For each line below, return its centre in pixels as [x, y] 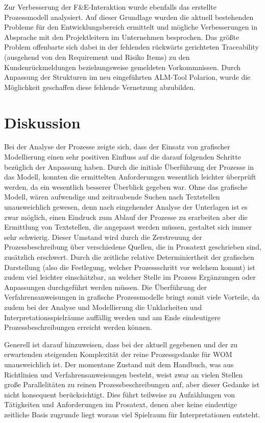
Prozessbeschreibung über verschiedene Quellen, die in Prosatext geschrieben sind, [133, 247]
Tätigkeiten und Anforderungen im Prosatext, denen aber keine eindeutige [121, 404]
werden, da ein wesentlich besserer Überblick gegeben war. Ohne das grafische [126, 186]
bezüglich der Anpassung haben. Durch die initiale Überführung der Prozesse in [129, 166]
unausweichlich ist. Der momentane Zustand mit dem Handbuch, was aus [119, 364]
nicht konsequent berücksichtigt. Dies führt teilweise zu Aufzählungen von [120, 394]
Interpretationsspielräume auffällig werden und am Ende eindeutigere [112, 317]
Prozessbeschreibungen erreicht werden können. [78, 327]
